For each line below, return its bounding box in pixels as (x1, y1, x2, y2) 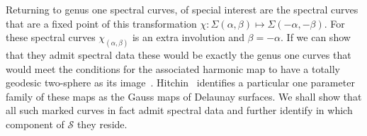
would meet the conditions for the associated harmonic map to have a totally (6, 61, 341, 76)
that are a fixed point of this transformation (6, 16, 197, 30)
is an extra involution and (132, 30, 244, 45)
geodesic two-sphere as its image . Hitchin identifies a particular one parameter (6, 75, 355, 90)
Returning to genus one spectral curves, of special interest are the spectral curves (6, 2, 358, 16)
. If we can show (281, 30, 351, 45)
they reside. (77, 117, 128, 132)
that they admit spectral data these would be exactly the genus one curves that (6, 47, 351, 62)
